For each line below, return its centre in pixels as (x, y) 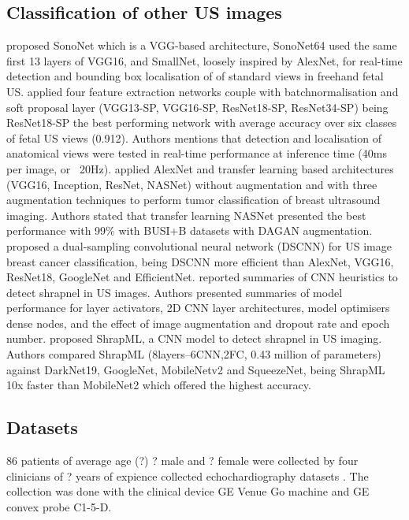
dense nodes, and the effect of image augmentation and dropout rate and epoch (198, 323)
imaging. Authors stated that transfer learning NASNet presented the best (186, 215)
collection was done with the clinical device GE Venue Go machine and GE (188, 491)
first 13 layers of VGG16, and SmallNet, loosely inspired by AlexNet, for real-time (204, 60)
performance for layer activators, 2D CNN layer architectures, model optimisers (198, 308)
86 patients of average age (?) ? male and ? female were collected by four (182, 461)
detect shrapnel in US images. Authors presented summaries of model (175, 292)
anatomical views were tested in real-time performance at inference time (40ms (197, 153)
